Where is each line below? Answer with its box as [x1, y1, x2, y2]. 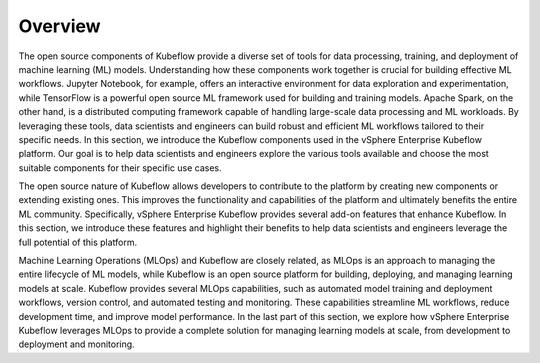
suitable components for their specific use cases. [18, 161, 222, 174]
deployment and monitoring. [18, 338, 135, 350]
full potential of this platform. [18, 236, 138, 248]
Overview [18, 15, 101, 37]
